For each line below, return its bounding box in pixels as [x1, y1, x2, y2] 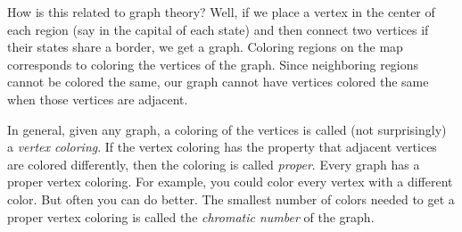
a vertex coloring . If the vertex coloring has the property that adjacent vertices [7, 137, 437, 156]
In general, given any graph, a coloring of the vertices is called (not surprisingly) [7, 120, 447, 138]
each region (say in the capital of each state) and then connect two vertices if [7, 20, 429, 38]
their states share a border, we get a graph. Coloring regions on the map [7, 37, 403, 56]
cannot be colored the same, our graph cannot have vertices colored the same [7, 72, 429, 91]
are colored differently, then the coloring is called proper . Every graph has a [7, 154, 420, 173]
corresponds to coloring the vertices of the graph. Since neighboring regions [7, 54, 419, 73]
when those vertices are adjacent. [7, 89, 188, 108]
